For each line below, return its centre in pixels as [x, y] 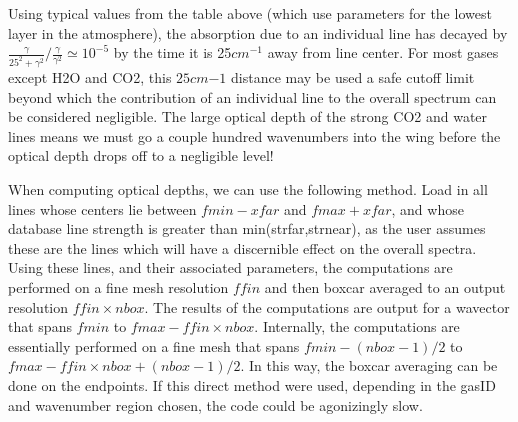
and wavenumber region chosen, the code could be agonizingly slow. [215, 404]
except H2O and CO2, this [90, 77]
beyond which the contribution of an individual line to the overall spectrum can [252, 96]
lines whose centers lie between [102, 208]
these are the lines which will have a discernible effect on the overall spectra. [242, 247]
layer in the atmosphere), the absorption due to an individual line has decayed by [258, 32]
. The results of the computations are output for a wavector [327, 306]
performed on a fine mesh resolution [118, 287]
